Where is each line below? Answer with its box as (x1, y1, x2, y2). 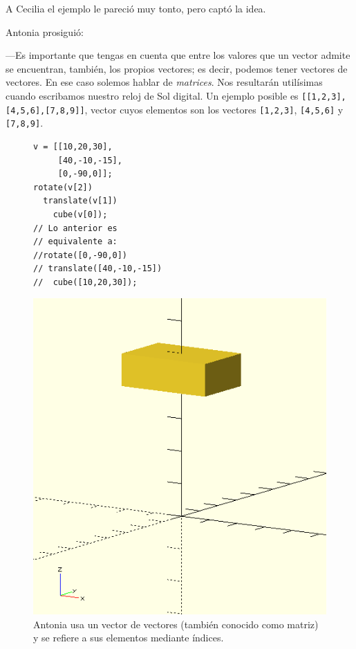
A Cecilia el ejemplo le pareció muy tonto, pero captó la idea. (6, 1, 266, 15)
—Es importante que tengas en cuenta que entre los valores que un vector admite (6, 48, 350, 62)
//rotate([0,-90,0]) (33, 250, 128, 260)
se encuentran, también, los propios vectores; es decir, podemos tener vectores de (6, 61, 348, 75)
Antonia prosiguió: (6, 24, 84, 39)
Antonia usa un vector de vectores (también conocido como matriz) (33, 616, 319, 631)
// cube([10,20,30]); (33, 277, 138, 287)
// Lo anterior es (33, 223, 118, 233)
